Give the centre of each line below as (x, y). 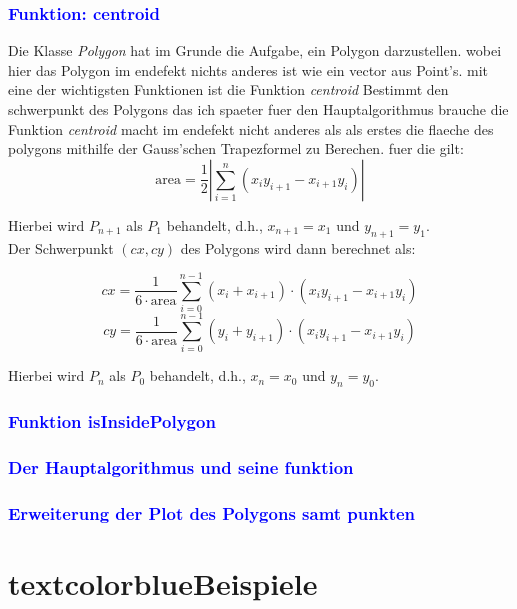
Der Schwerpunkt (61, 247)
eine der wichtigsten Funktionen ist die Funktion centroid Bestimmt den (228, 89)
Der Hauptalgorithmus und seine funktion (181, 466)
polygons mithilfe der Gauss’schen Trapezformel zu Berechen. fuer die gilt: (236, 148)
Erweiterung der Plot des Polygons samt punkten (212, 512)
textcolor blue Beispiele (163, 582)
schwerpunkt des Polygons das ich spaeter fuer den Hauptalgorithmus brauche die (258, 109)
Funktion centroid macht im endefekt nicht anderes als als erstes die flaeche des (251, 128)
